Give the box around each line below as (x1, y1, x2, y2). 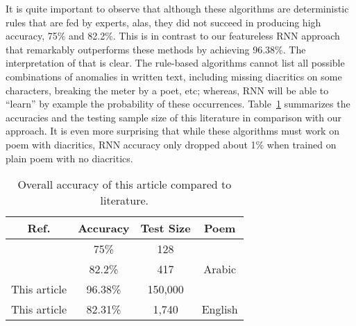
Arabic (203, 261, 237, 277)
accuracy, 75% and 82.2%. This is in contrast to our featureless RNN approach (6, 28, 340, 43)
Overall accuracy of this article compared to (17, 176, 232, 193)
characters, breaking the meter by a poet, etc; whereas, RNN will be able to (6, 83, 329, 97)
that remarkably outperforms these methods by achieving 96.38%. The (6, 42, 306, 56)
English (201, 301, 238, 318)
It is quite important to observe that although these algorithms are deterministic (6, 1, 349, 15)
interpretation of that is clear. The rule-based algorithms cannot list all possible (6, 55, 345, 70)
